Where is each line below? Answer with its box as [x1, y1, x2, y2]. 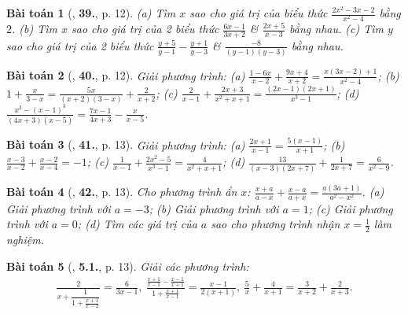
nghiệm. [6, 231, 44, 248]
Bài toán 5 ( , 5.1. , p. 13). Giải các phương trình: [6, 257, 249, 274]
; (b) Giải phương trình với [149, 200, 279, 216]
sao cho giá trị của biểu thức [189, 5, 328, 20]
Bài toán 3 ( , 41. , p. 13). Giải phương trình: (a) [6, 136, 245, 153]
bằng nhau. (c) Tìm [289, 20, 384, 37]
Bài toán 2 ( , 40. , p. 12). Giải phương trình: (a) [6, 67, 245, 83]
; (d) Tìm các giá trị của [77, 216, 197, 232]
